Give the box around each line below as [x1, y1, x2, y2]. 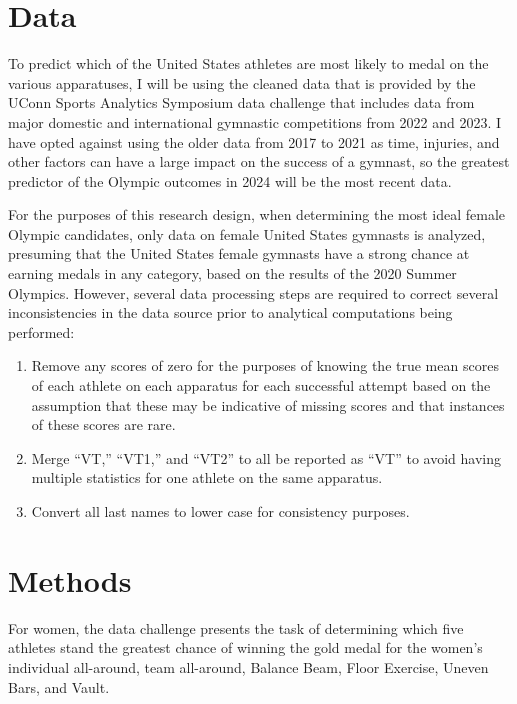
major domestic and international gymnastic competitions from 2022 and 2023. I [8, 111, 502, 132]
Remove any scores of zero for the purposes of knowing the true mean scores [31, 355, 499, 376]
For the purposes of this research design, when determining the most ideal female [8, 204, 506, 225]
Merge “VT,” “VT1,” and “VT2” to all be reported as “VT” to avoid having [31, 447, 501, 468]
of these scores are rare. [31, 414, 176, 435]
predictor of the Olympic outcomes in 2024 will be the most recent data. [8, 170, 452, 191]
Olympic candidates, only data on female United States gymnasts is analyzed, [8, 223, 486, 244]
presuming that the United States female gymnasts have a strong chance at [8, 243, 470, 264]
